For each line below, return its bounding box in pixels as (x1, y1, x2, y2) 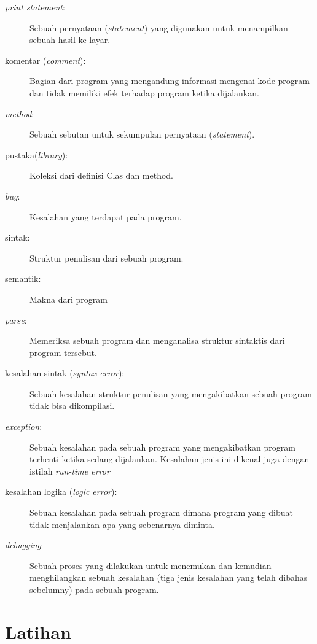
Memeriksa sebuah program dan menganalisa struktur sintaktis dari (29, 334, 285, 347)
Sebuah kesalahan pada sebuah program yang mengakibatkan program (29, 440, 295, 453)
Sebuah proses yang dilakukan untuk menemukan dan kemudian (29, 559, 272, 572)
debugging (5, 538, 42, 551)
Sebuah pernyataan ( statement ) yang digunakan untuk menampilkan (29, 21, 288, 34)
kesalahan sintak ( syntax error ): (5, 367, 125, 379)
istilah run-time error (29, 464, 110, 477)
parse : (5, 313, 27, 326)
